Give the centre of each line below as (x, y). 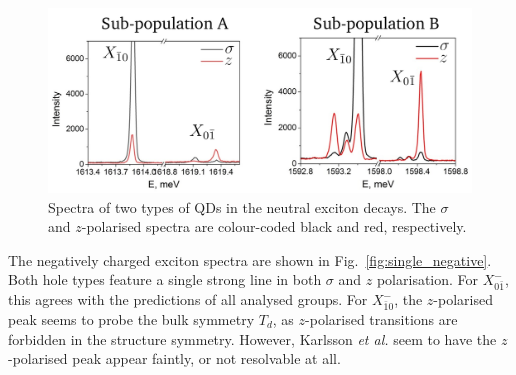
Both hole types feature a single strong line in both (165, 279)
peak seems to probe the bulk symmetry (131, 318)
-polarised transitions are (381, 318)
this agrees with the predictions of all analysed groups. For (188, 299)
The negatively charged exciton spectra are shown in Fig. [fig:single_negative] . (250, 259)
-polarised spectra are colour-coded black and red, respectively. (274, 226)
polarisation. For (427, 279)
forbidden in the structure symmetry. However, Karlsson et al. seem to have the (252, 338)
